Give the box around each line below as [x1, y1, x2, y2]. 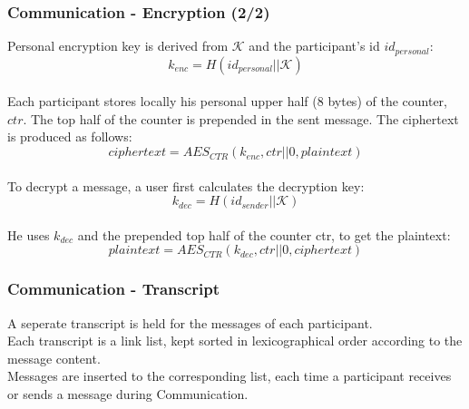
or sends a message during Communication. [7, 385, 249, 404]
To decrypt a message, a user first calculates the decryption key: [7, 176, 365, 195]
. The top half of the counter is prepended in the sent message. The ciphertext [23, 109, 459, 128]
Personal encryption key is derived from [7, 36, 229, 55]
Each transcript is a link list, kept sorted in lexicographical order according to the [7, 331, 463, 350]
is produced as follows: [7, 127, 132, 146]
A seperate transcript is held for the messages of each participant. [7, 313, 373, 332]
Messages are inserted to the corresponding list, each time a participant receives [7, 366, 452, 385]
